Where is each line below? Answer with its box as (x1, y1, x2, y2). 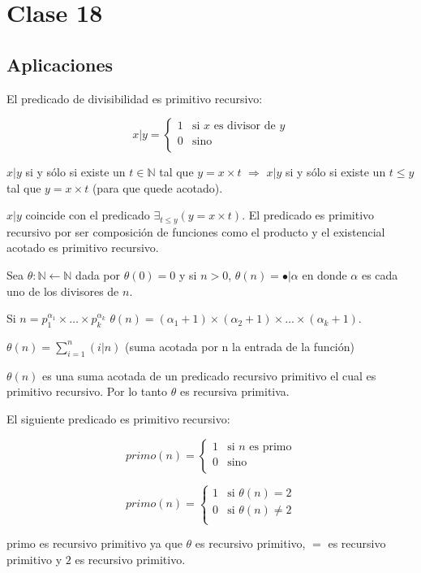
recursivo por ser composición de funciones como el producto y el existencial (6, 223, 385, 240)
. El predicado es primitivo (242, 206, 375, 224)
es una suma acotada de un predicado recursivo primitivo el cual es (42, 367, 376, 384)
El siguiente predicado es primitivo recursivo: (6, 410, 230, 427)
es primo (249, 441, 292, 453)
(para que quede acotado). (92, 179, 223, 196)
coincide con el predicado (25, 206, 150, 224)
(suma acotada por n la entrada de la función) (125, 337, 354, 354)
